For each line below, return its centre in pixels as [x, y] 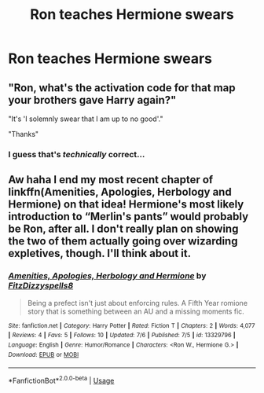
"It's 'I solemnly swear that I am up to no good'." [86, 119]
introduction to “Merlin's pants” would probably [128, 217]
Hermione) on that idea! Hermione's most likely [126, 205]
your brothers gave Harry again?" [92, 100]
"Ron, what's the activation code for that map [122, 88]
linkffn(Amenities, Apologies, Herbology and [120, 192]
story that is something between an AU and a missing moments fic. [136, 311]
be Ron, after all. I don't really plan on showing [123, 229]
